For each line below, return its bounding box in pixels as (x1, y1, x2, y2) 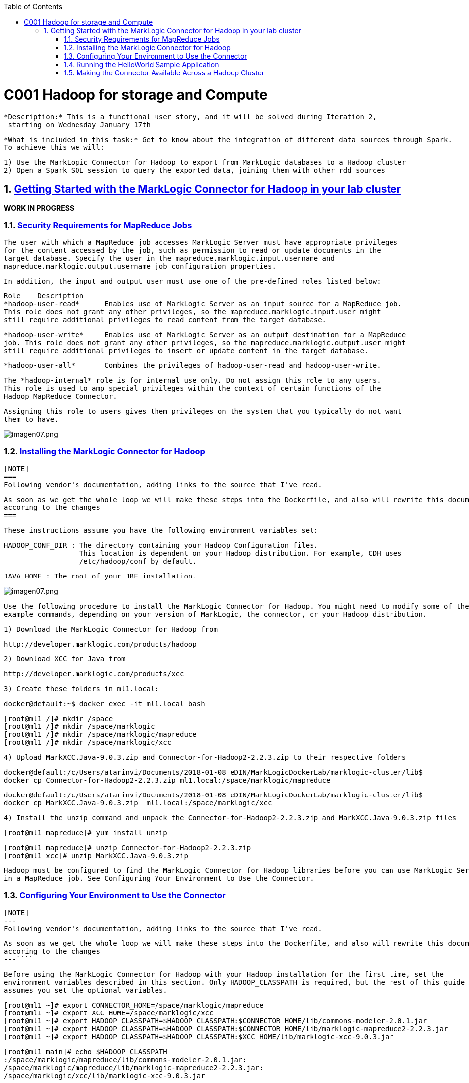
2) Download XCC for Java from (4, 654, 126, 663)
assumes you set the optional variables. (4, 986, 167, 994)
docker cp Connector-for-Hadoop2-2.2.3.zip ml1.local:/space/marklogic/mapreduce (4, 776, 331, 784)
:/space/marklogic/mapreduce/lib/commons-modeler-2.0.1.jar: (4, 1055, 247, 1064)
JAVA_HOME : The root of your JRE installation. (4, 572, 197, 580)
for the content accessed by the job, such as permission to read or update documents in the (4, 246, 381, 255)
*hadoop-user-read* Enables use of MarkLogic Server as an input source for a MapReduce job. (4, 300, 402, 308)
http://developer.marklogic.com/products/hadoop (4, 640, 197, 648)
